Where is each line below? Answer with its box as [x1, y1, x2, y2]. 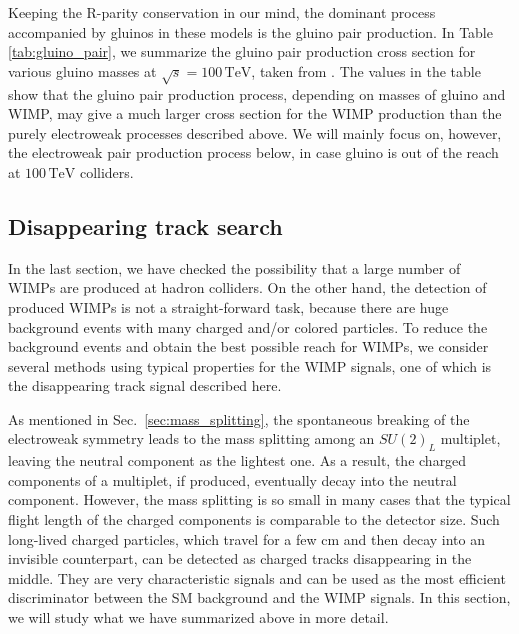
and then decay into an [343, 528, 486, 549]
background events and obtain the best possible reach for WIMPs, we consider [8, 336, 489, 357]
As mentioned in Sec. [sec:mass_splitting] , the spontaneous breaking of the [8, 408, 470, 429]
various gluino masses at [8, 60, 157, 81]
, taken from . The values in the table [251, 60, 481, 81]
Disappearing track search [8, 210, 283, 241]
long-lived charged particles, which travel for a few [8, 528, 317, 549]
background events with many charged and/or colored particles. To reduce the [8, 316, 488, 337]
